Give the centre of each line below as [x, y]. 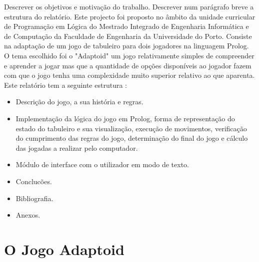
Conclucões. [34, 181]
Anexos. [28, 215]
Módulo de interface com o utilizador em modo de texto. [102, 164]
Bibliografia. [34, 198]
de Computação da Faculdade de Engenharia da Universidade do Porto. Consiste [128, 36]
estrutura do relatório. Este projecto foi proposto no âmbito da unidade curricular [130, 16]
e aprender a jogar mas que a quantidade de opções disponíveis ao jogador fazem [128, 65]
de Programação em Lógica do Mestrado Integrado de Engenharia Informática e [126, 26]
